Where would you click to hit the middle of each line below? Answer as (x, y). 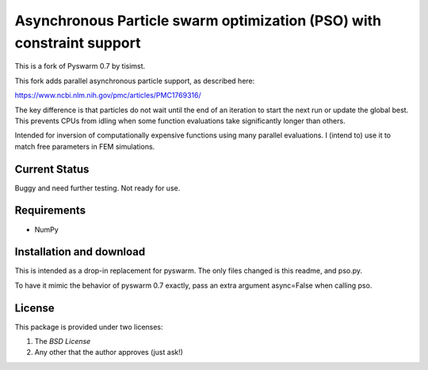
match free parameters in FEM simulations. (85, 146)
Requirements (50, 211)
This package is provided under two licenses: (89, 327)
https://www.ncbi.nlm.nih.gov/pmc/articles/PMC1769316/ (108, 96)
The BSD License (63, 342)
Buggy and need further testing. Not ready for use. (97, 188)
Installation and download (80, 252)
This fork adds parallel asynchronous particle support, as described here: (135, 81)
